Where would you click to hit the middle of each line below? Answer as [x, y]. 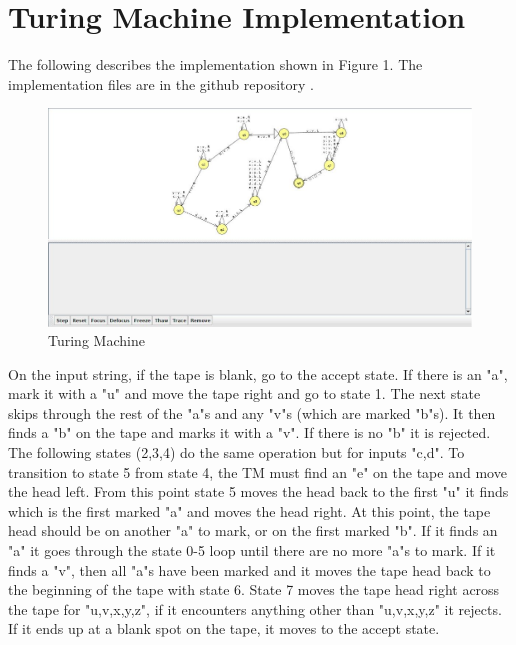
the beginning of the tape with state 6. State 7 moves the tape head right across [254, 589]
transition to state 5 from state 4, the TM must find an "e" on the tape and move [257, 471]
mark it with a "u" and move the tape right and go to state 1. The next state [244, 393]
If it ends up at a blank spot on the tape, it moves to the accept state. [224, 628]
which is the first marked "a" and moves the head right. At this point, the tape [249, 510]
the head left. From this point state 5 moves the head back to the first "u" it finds [258, 491]
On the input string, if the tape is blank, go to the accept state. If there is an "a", [258, 373]
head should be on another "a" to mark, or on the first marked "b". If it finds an [253, 530]
